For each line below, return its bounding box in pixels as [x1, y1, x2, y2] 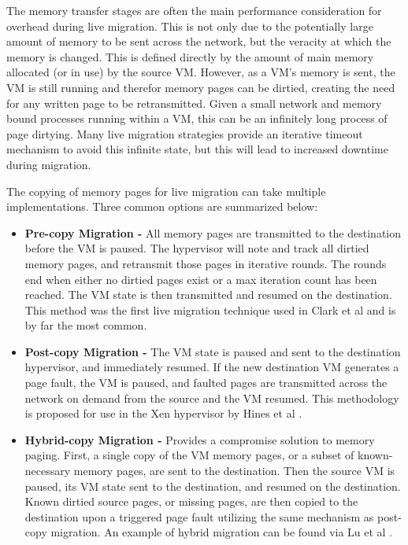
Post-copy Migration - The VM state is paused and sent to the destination [24, 343, 401, 359]
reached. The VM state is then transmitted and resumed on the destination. [24, 286, 392, 303]
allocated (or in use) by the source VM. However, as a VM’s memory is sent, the [6, 64, 395, 80]
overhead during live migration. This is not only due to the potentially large [6, 17, 373, 34]
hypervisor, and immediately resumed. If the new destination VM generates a [24, 359, 399, 375]
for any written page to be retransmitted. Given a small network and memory [6, 94, 382, 111]
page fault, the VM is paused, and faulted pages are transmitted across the [24, 374, 388, 391]
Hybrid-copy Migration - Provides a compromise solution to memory [24, 431, 375, 447]
